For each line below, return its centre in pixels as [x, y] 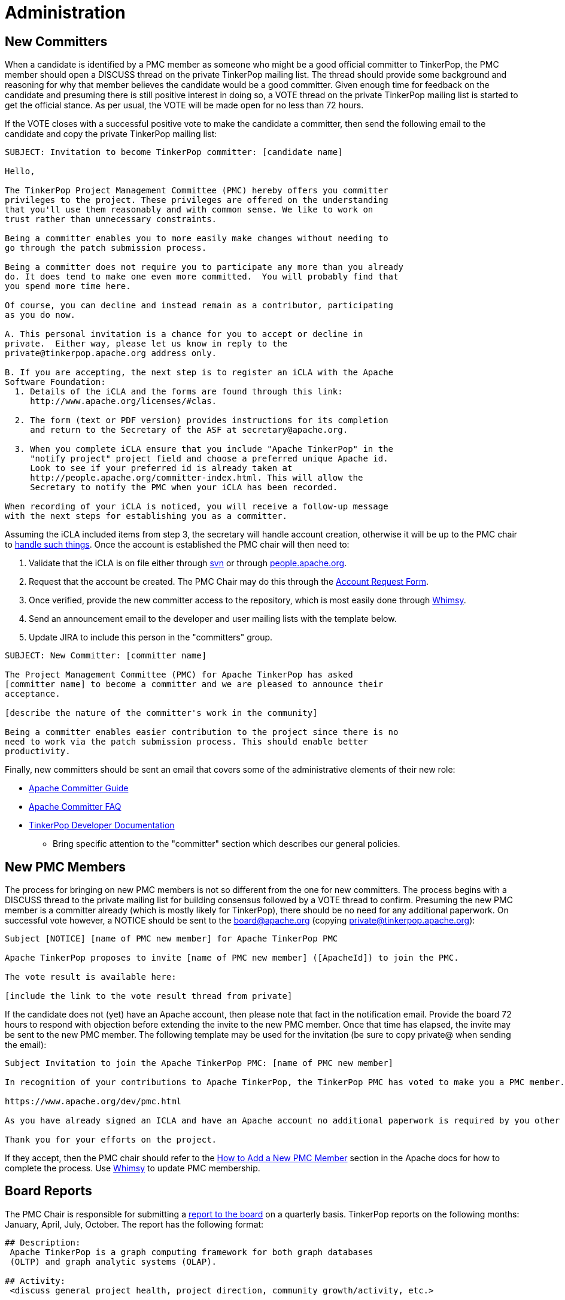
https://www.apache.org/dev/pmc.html [93, 1102]
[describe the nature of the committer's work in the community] [161, 713]
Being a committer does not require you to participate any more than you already [204, 267]
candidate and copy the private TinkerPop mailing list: [111, 134]
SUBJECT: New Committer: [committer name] [106, 656]
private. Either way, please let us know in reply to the [146, 344]
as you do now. [40, 315]
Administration [65, 13]
